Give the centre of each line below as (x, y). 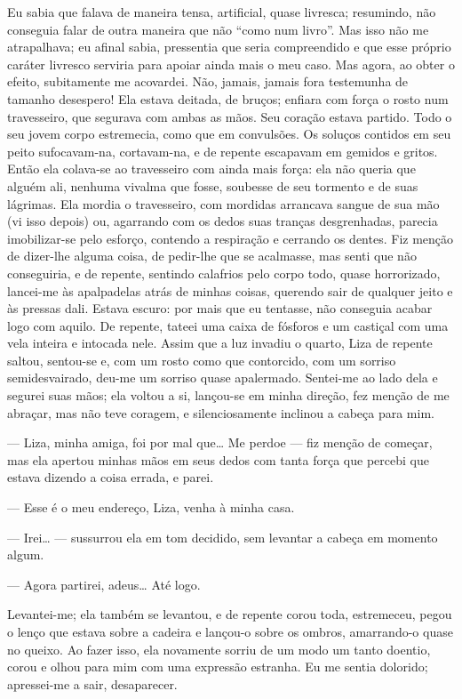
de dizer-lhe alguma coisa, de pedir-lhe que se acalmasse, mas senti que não (212, 256)
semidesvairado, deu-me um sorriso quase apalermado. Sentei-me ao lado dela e (223, 378)
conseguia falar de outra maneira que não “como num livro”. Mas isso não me (218, 29)
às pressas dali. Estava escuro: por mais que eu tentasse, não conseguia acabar (220, 308)
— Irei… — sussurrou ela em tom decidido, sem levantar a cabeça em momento (223, 537)
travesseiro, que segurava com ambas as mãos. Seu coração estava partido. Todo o (230, 116)
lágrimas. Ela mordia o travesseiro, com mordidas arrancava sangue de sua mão (223, 203)
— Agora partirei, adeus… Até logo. (104, 584)
